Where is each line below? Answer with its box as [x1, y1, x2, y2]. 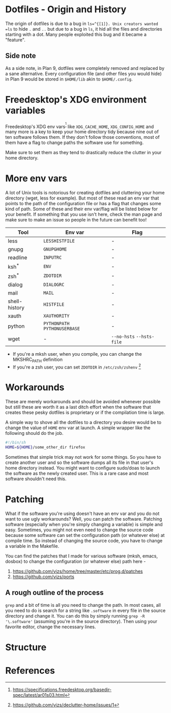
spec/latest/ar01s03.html [12, 692, 65, 698]
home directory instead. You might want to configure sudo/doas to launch [5, 464, 160, 471]
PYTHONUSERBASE [43, 326, 80, 331]
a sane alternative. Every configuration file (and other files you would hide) [5, 70, 162, 77]
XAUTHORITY [43, 313, 70, 318]
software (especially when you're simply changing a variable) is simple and [5, 521, 163, 527]
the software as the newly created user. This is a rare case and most [5, 470, 149, 476]
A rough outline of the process [5, 588, 104, 597]
